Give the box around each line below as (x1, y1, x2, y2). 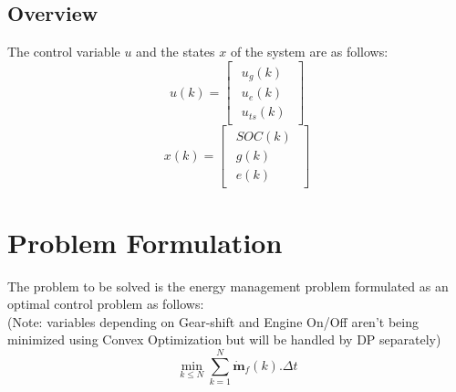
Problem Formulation (7, 223, 283, 260)
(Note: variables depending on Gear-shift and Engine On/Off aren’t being (7, 312, 419, 331)
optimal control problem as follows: (7, 294, 204, 313)
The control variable (7, 42, 120, 61)
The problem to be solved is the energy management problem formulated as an (7, 276, 449, 295)
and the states (136, 42, 215, 61)
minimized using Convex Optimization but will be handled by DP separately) (7, 330, 441, 349)
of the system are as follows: (230, 42, 389, 61)
